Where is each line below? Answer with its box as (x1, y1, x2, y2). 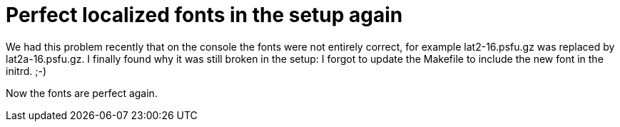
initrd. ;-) (6, 64, 46, 77)
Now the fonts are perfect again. (6, 86, 158, 99)
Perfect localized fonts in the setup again (6, 3, 403, 27)
